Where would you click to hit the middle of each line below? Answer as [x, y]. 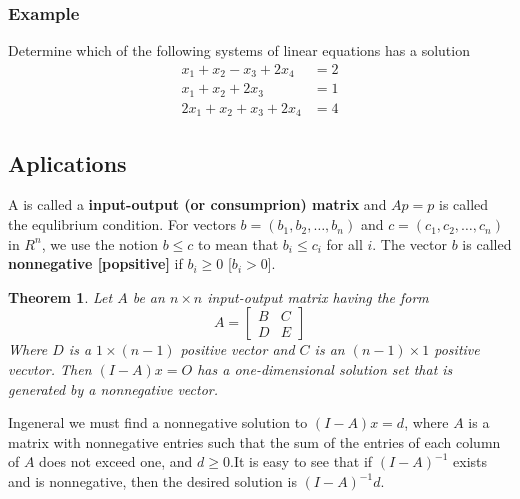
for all [344, 243]
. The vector [410, 243]
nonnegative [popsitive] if [95, 263]
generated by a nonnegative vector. [113, 388]
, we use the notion [99, 243]
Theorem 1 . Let [60, 296]
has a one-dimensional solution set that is [325, 369]
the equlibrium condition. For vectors [122, 224]
